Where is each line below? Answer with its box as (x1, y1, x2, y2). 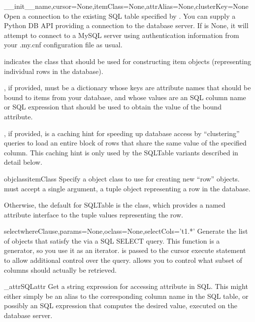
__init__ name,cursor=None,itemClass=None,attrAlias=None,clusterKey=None (4, 1, 249, 11)
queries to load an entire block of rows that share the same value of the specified (4, 138, 247, 148)
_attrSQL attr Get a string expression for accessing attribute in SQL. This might (4, 281, 248, 291)
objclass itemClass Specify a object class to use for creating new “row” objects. (4, 173, 240, 183)
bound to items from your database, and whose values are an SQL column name (4, 92, 246, 102)
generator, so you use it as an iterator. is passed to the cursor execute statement (4, 245, 246, 255)
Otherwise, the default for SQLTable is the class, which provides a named (4, 200, 225, 210)
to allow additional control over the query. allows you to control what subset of (4, 255, 242, 265)
